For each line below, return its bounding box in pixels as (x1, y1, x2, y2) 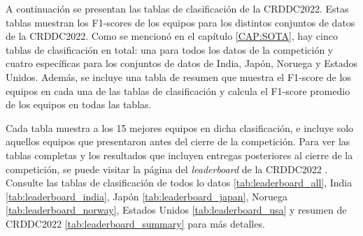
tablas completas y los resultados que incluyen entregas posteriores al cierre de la (6, 147, 353, 162)
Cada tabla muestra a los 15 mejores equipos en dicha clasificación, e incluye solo (6, 120, 354, 135)
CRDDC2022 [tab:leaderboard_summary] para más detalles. (6, 216, 265, 230)
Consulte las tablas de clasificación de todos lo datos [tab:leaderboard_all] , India (6, 175, 353, 190)
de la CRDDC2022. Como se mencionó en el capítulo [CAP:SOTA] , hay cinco (6, 29, 338, 43)
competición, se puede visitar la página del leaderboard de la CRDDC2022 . (6, 161, 328, 176)
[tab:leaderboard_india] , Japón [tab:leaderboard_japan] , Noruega (6, 189, 288, 203)
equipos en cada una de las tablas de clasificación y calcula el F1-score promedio (6, 83, 350, 98)
